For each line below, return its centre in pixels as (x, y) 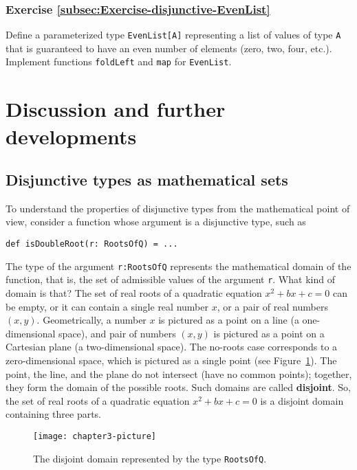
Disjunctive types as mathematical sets (147, 180)
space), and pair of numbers (117, 333)
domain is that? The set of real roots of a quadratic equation (134, 293)
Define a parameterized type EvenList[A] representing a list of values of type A (173, 35)
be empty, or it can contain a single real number (107, 306)
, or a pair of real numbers (272, 306)
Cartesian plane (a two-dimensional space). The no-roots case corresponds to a (172, 347)
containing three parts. (54, 414)
